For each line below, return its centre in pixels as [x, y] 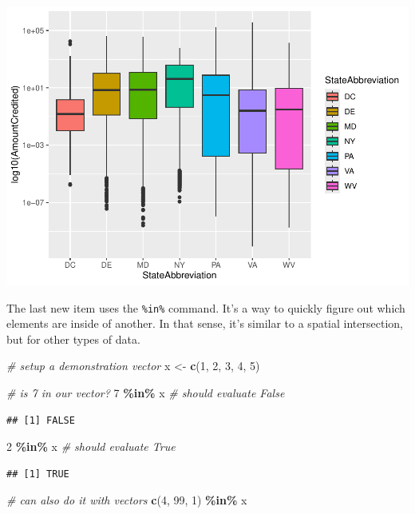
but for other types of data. [73, 339]
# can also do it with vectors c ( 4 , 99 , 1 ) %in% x [127, 500]
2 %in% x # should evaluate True [91, 446]
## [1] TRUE [38, 474]
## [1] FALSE [41, 420]
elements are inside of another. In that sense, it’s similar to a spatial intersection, [205, 323]
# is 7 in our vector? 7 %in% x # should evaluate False [146, 392]
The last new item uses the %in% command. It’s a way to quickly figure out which [206, 307]
